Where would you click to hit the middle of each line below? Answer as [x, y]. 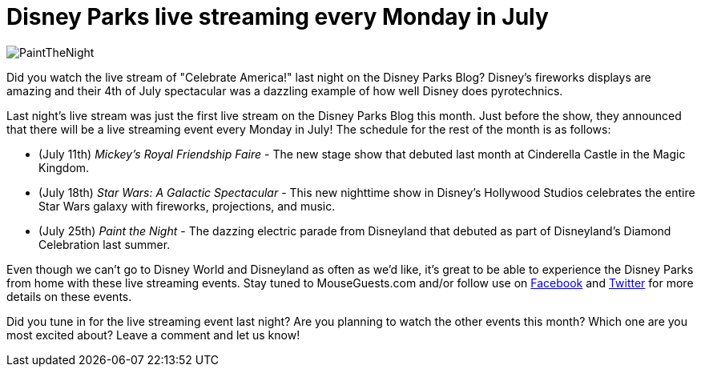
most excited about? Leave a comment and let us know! [153, 335]
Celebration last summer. [105, 244]
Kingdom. [64, 167]
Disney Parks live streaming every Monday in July [278, 17]
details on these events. [69, 296]
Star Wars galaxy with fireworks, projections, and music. [187, 206]
